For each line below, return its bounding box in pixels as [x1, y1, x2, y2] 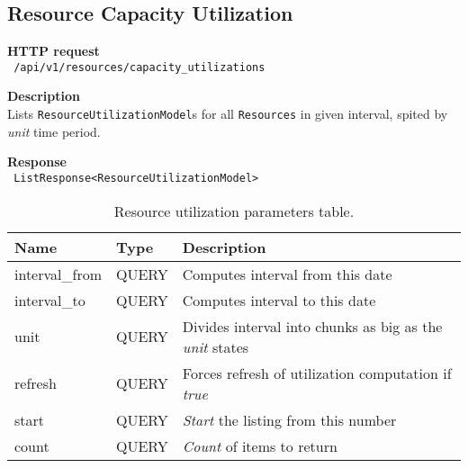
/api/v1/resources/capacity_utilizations [13, 60, 265, 74]
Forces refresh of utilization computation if [182, 362, 452, 383]
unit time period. [7, 121, 101, 140]
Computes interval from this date [182, 263, 392, 284]
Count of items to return [182, 435, 337, 456]
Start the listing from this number [182, 409, 397, 430]
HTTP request [7, 41, 100, 60]
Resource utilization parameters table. [113, 200, 355, 221]
